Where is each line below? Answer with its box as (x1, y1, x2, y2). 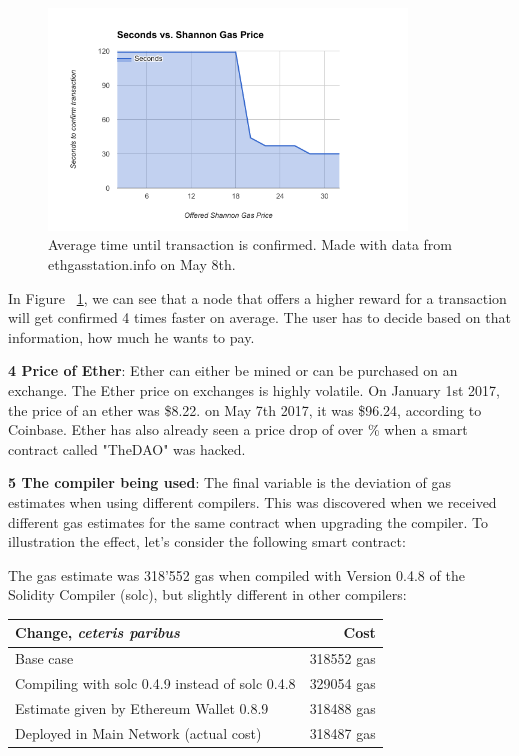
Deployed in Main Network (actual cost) (15, 722, 262, 743)
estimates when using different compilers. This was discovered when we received (8, 491, 497, 512)
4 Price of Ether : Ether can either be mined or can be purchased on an (8, 360, 458, 381)
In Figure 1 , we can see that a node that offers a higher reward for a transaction (8, 287, 507, 308)
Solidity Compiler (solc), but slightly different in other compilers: (8, 584, 407, 605)
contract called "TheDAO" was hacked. (8, 438, 246, 459)
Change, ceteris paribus (15, 622, 180, 643)
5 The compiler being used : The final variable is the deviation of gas (8, 472, 452, 493)
